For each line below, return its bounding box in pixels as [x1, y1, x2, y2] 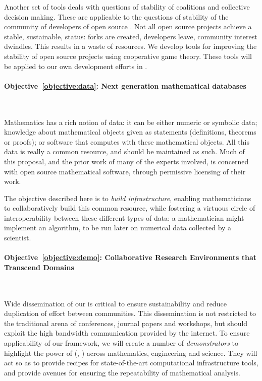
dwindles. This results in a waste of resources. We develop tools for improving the [4, 41, 257, 51]
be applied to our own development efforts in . [4, 60, 147, 71]
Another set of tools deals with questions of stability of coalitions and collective [4, 2, 250, 12]
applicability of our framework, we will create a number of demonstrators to [4, 338, 239, 348]
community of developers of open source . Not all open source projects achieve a [4, 21, 252, 32]
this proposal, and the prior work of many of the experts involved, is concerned [4, 156, 249, 166]
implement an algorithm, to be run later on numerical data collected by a [4, 222, 232, 233]
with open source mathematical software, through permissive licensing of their [4, 166, 246, 176]
